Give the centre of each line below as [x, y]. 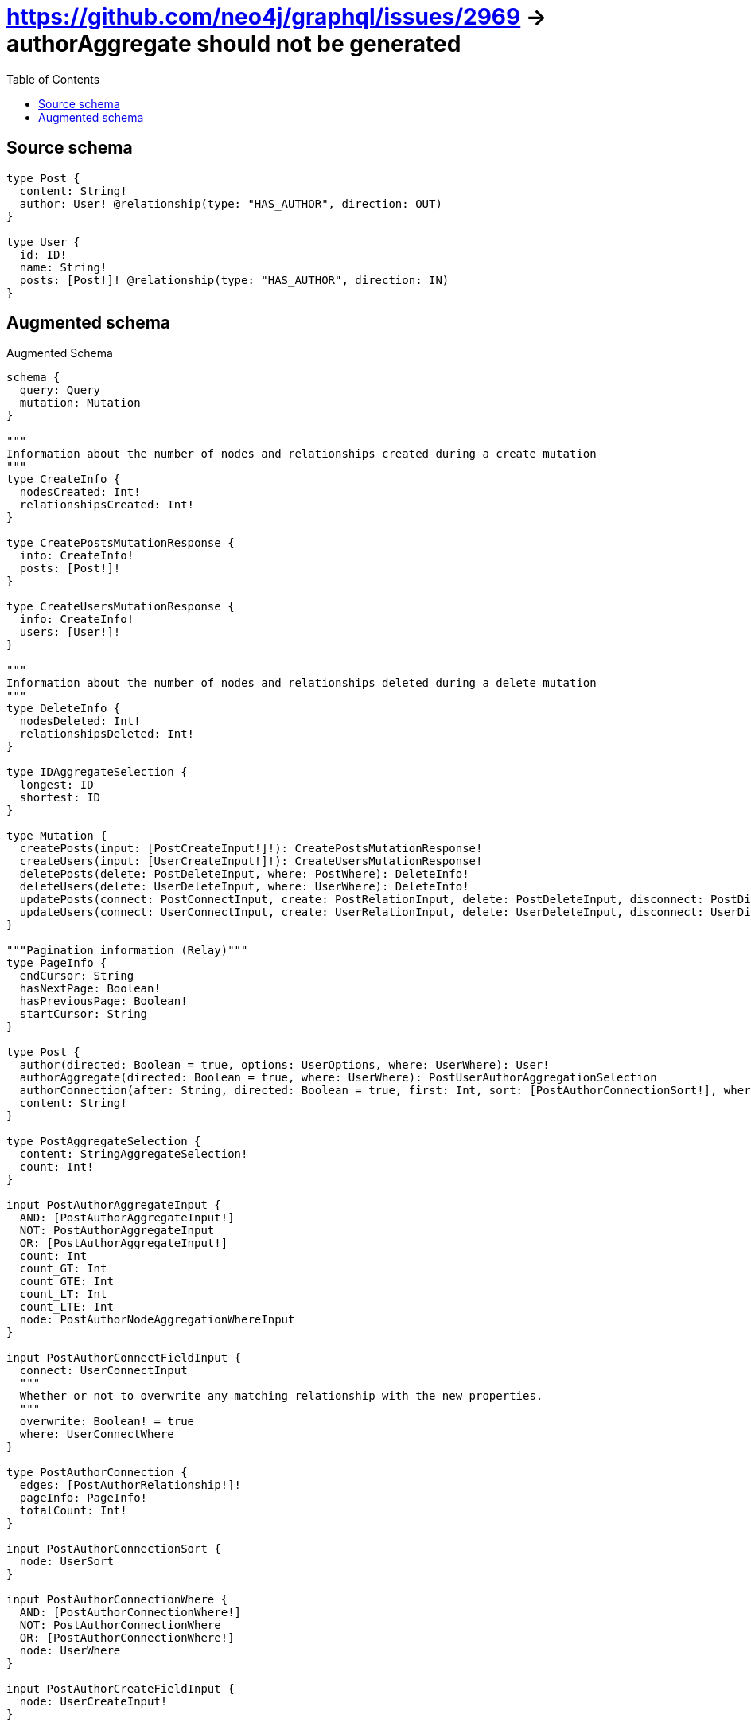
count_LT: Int [63, 1294]
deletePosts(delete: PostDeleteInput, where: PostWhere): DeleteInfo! [244, 874]
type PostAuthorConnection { [97, 1473]
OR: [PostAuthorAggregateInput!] [124, 1243]
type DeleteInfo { [64, 709]
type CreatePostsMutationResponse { [121, 543]
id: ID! [43, 254]
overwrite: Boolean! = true [107, 1422]
